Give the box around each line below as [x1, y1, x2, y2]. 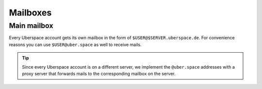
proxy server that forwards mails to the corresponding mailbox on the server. [22, 71, 176, 76]
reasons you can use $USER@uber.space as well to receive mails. [9, 42, 142, 47]
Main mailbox [9, 21, 53, 30]
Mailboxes [9, 7, 52, 18]
